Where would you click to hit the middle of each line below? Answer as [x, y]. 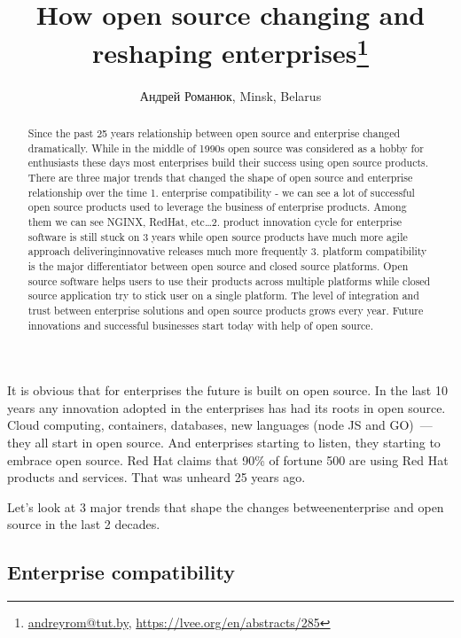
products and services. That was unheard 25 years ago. [156, 477]
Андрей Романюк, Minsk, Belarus [230, 95]
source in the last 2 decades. [84, 524]
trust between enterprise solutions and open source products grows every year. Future [226, 310]
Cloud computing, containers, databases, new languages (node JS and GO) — [220, 425]
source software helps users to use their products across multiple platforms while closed [229, 280]
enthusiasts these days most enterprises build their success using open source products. [228, 163]
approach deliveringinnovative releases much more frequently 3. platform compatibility [227, 251]
